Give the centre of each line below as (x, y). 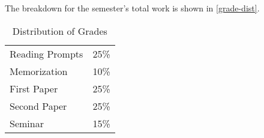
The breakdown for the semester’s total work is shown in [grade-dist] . (132, 8)
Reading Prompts (46, 53)
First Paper (34, 88)
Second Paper (38, 106)
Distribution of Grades (60, 31)
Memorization (39, 71)
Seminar (27, 123)
